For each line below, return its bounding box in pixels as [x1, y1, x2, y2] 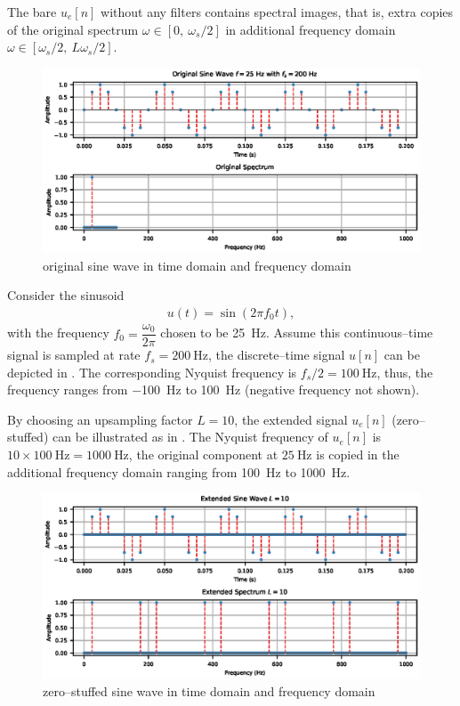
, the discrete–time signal [208, 345, 345, 364]
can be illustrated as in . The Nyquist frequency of [52, 427, 328, 446]
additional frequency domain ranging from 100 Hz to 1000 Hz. [7, 462, 351, 481]
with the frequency [7, 323, 109, 342]
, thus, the [376, 362, 433, 381]
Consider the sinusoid [7, 286, 125, 304]
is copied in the [316, 445, 399, 464]
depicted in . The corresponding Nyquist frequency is [7, 362, 297, 381]
